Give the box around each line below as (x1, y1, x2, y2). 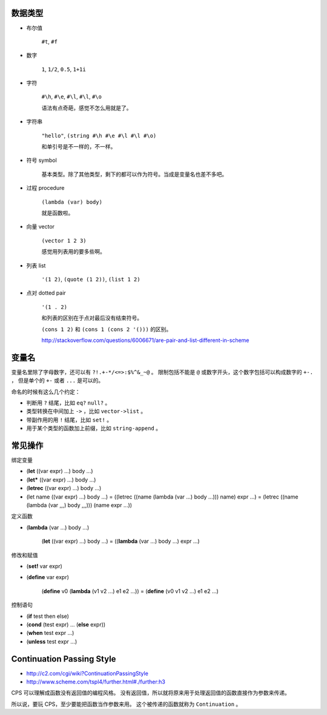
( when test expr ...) (26, 629, 74, 637)
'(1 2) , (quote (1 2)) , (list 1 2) (41, 275, 140, 283)
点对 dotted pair (26, 289, 66, 297)
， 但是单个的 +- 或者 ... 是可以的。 (11, 377, 104, 384)
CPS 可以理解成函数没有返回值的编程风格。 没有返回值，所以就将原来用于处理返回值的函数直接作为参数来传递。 (11, 689, 291, 697)
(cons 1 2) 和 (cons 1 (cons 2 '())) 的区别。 (41, 325, 172, 333)
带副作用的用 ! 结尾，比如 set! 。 (26, 416, 112, 423)
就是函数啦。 (41, 209, 74, 217)
